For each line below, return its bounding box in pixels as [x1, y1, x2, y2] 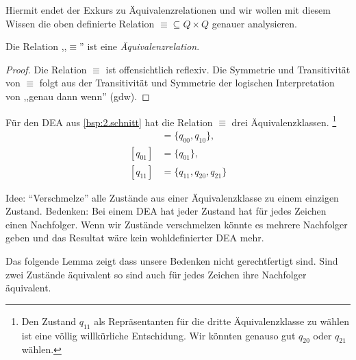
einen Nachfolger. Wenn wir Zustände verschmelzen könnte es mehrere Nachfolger [5, 217, 348, 231]
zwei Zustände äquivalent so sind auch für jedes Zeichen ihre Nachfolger [5, 267, 307, 281]
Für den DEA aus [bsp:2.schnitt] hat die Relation [5, 115, 213, 129]
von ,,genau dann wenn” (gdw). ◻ [5, 88, 150, 103]
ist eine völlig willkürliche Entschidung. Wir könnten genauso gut [21, 328, 296, 342]
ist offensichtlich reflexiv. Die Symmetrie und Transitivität [105, 62, 351, 76]
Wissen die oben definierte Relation [5, 16, 155, 30]
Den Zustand [21, 313, 77, 328]
